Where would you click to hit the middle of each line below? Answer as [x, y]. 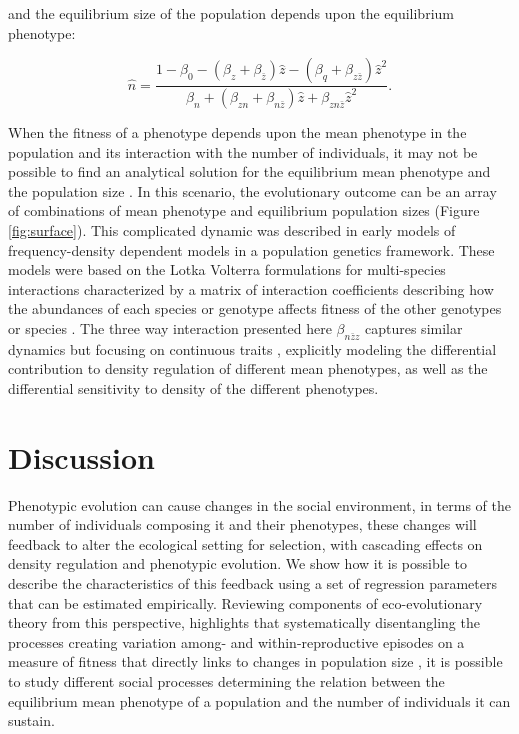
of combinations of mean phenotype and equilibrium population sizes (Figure [244, 210]
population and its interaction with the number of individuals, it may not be [243, 151]
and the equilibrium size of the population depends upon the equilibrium [231, 13]
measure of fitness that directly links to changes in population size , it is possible [255, 661]
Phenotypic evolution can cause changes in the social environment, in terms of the [260, 504]
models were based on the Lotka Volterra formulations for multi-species [227, 269]
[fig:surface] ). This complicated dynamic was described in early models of [232, 230]
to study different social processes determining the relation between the [226, 681]
